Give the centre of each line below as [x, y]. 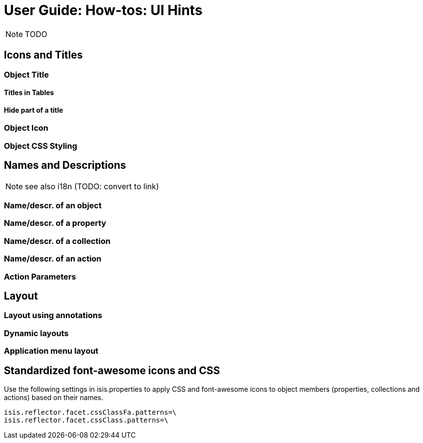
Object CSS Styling [41, 146]
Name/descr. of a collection [57, 241]
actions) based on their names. [54, 397]
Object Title [27, 74]
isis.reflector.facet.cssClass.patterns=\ [86, 420]
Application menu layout [51, 351]
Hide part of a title [34, 110]
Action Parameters [40, 276]
